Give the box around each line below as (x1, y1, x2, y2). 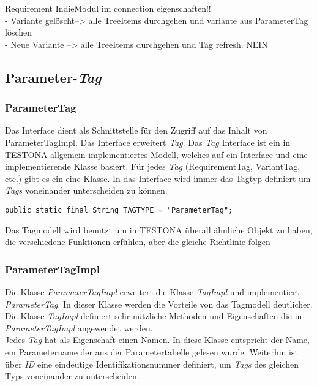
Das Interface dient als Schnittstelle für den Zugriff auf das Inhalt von (5, 124, 267, 137)
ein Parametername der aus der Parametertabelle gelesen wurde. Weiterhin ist (5, 345, 298, 358)
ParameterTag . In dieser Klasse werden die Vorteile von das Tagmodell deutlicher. (5, 297, 313, 310)
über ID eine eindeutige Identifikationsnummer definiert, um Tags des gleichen (5, 357, 299, 370)
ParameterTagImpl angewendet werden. (5, 321, 153, 334)
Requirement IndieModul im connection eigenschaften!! (5, 2, 211, 14)
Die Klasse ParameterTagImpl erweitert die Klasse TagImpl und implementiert (5, 286, 299, 298)
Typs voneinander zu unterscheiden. (5, 369, 140, 382)
